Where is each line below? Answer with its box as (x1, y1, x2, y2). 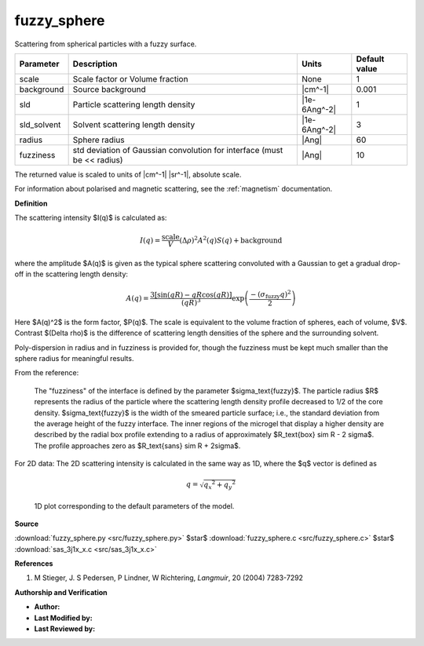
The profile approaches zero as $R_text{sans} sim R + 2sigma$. (34, 440, 241, 451)
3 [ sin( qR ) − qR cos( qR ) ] (149, 290, 232, 299)
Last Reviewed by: (34, 624, 96, 633)
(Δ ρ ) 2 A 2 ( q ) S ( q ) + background (179, 235, 283, 245)
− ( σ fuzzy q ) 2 (250, 288, 291, 301)
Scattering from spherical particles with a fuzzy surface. (14, 39, 197, 49)
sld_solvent (19, 119, 61, 130)
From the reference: (14, 368, 79, 378)
